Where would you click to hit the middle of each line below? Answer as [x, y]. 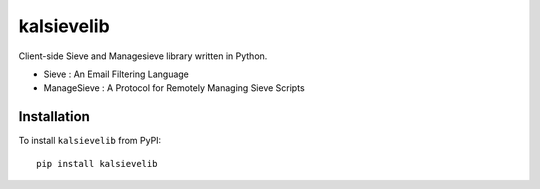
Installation [54, 116]
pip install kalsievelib [97, 163]
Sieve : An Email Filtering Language [116, 74]
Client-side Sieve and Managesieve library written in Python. [143, 56]
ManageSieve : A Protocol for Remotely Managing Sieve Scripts [174, 88]
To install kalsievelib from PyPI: [90, 141]
